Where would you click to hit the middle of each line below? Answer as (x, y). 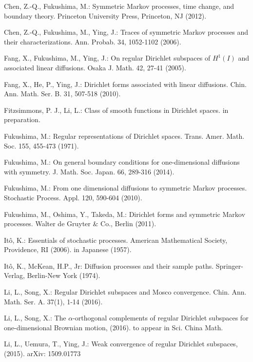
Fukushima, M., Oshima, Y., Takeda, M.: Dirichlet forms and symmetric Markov (125, 214)
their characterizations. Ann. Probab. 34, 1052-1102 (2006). (93, 41)
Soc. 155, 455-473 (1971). (41, 145)
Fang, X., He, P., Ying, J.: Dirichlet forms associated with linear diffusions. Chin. (125, 84)
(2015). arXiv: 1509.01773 (42, 353)
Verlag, (14, 275)
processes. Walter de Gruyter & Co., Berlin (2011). (80, 224)
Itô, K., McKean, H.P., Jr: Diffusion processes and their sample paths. (109, 266)
